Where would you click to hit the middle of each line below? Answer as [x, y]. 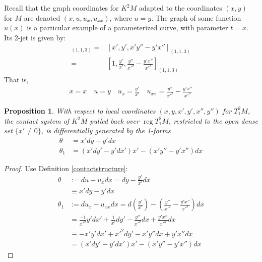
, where [121, 17]
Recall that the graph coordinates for [61, 8]
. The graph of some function [196, 17]
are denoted [42, 17]
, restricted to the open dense [213, 120]
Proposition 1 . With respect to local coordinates [80, 110]
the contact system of [37, 120]
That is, [16, 80]
